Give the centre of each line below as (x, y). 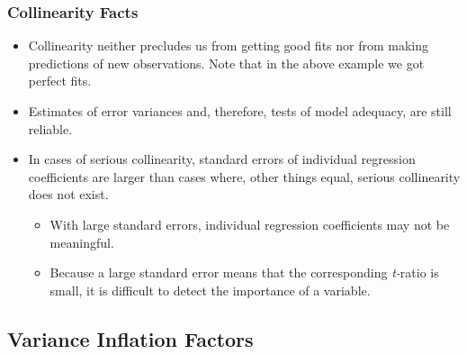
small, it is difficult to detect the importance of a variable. (210, 290)
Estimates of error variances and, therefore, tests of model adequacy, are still (240, 111)
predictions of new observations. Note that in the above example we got (226, 63)
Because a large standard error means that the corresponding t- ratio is (244, 272)
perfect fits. (60, 81)
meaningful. (82, 242)
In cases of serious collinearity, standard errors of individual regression (222, 159)
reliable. (50, 128)
